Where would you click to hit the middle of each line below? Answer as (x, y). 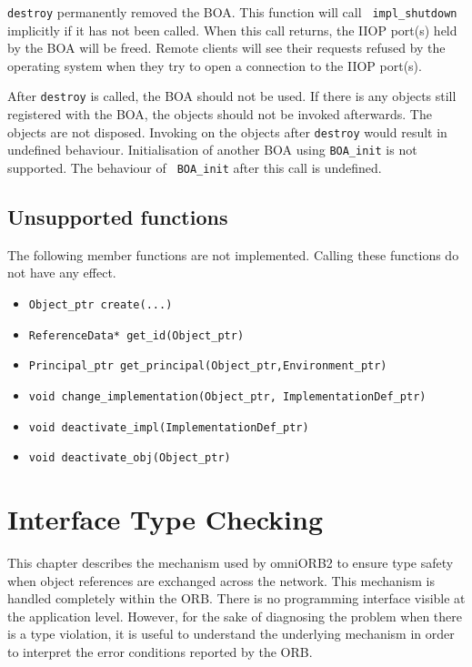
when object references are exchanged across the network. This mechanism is (221, 580)
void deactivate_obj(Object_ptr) (130, 458)
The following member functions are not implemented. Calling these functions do (233, 254)
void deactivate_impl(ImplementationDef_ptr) (169, 427)
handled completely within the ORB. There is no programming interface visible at (236, 598)
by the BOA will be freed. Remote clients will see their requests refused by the (226, 48)
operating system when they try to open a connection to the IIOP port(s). (215, 65)
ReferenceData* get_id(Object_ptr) (136, 335)
